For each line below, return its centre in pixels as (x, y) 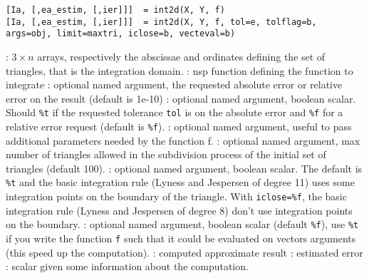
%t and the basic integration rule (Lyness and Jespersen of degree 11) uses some (180, 182)
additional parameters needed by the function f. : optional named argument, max (183, 140)
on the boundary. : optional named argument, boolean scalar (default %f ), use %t (182, 224)
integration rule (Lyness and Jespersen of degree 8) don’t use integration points (179, 210)
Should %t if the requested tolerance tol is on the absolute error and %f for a (175, 112)
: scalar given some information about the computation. (127, 266)
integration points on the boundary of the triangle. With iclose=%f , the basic (176, 196)
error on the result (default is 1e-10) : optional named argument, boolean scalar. (181, 98)
